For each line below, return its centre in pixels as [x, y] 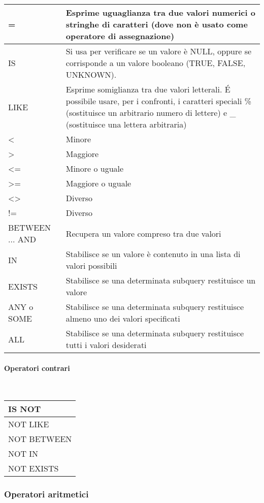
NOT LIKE [29, 424]
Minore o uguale [95, 168]
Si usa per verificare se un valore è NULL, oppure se [159, 51]
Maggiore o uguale [98, 183]
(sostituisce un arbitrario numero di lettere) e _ [151, 113]
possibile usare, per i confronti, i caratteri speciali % [159, 101]
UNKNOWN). [91, 74]
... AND [22, 239]
